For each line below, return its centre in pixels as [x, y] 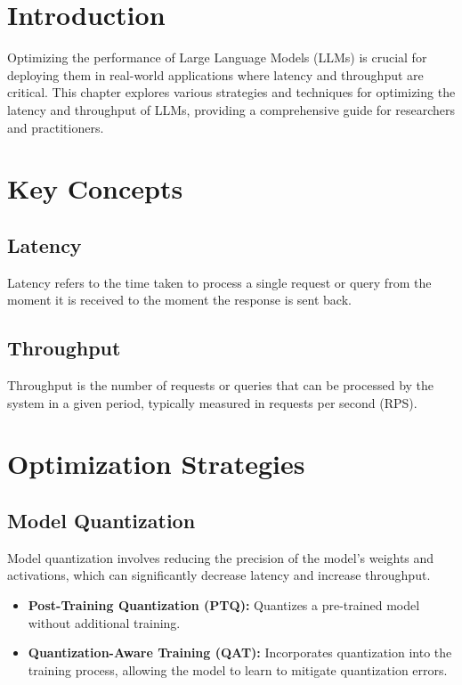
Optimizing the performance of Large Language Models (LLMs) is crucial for [217, 57]
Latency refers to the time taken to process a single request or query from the [219, 282]
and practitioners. [56, 127]
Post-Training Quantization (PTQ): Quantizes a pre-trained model [224, 605]
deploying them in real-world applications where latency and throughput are [215, 74]
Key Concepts [95, 188]
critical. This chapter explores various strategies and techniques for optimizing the [231, 92]
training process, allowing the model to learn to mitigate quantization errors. [238, 669]
